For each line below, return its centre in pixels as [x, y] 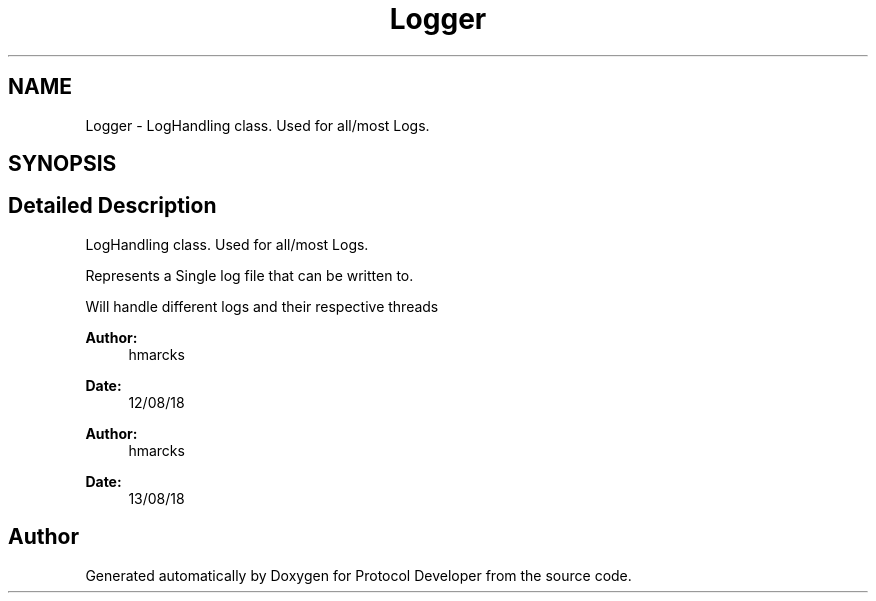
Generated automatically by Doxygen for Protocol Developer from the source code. [358, 575]
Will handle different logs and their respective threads [262, 306]
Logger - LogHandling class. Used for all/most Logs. [257, 125]
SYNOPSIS [62, 164]
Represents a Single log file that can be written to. [249, 275]
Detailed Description [112, 206]
